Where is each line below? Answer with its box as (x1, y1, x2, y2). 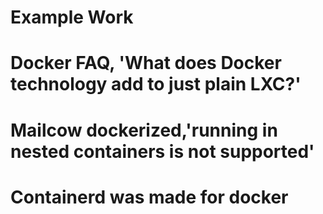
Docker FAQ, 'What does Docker (10, 52, 282, 75)
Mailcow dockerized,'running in (10, 119, 278, 141)
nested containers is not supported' (10, 140, 315, 163)
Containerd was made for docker (10, 186, 289, 208)
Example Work (10, 6, 134, 29)
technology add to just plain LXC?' (10, 73, 302, 96)
